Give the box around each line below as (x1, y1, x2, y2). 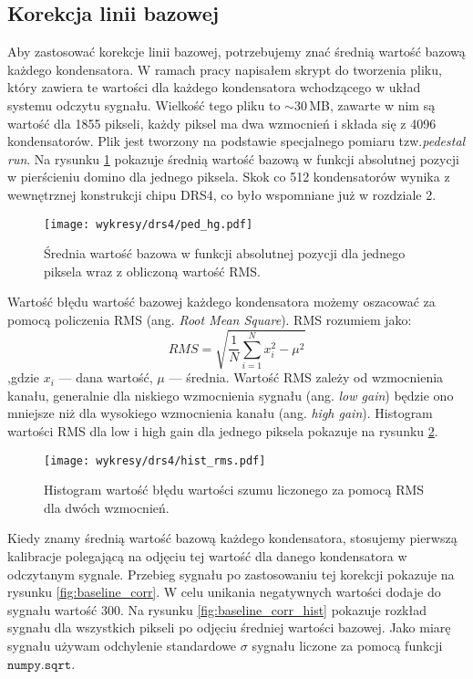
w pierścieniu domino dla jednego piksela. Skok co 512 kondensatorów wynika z (7, 167, 450, 186)
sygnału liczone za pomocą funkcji (252, 635, 443, 654)
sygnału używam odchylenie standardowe (7, 635, 237, 654)
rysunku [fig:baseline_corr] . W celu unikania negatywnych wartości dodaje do (7, 582, 441, 601)
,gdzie (7, 368, 39, 387)
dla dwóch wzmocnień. (44, 497, 170, 517)
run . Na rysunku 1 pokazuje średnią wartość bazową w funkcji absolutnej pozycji (7, 149, 459, 168)
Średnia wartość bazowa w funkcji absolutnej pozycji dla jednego (44, 244, 406, 263)
